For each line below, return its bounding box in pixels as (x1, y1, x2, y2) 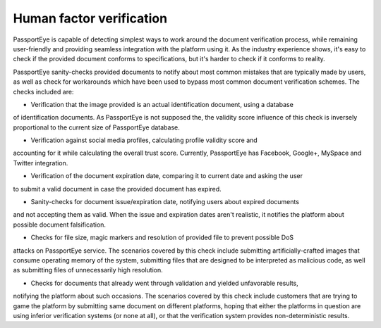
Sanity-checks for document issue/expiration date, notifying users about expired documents (30, 198, 300, 206)
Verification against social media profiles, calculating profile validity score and (30, 136, 258, 144)
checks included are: (13, 87, 74, 96)
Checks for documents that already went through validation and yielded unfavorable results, (30, 279, 299, 287)
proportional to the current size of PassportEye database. (13, 123, 180, 132)
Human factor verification (13, 11, 168, 26)
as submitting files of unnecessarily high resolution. (13, 266, 164, 275)
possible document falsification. (13, 220, 106, 229)
